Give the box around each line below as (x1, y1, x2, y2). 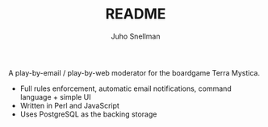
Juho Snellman (111, 31, 161, 41)
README (105, 5, 166, 23)
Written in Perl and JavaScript (19, 100, 119, 110)
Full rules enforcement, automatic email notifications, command (19, 84, 232, 93)
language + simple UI (19, 92, 91, 101)
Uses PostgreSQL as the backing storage (19, 109, 157, 119)
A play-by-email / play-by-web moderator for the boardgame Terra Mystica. (8, 68, 261, 77)
